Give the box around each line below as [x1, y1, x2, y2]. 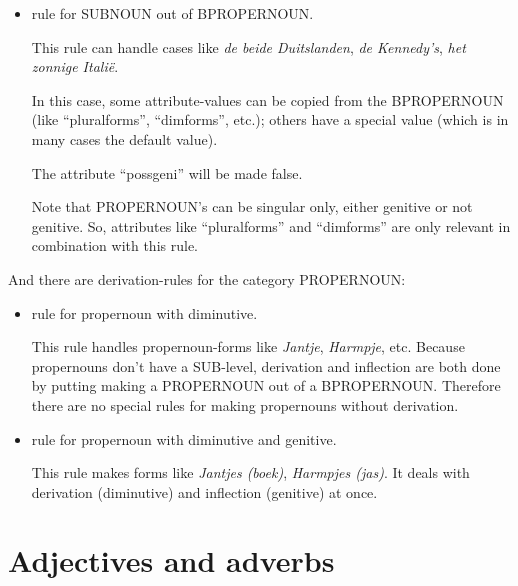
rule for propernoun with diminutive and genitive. [31, 428, 337, 449]
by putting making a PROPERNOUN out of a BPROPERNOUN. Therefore [31, 375, 501, 396]
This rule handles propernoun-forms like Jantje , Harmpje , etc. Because [31, 336, 465, 357]
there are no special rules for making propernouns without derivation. [31, 394, 459, 415]
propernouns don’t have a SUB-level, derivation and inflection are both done [31, 355, 501, 376]
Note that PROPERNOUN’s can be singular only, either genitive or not [31, 196, 473, 217]
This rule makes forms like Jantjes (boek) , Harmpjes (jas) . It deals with [31, 462, 470, 483]
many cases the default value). [31, 128, 218, 149]
